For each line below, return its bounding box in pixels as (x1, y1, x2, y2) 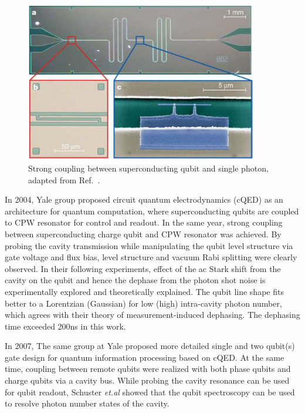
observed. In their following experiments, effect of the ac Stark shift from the (5, 262, 281, 274)
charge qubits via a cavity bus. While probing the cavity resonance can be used (5, 374, 290, 387)
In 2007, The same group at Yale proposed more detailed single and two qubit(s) (5, 340, 295, 352)
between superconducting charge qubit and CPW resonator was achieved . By (5, 227, 282, 240)
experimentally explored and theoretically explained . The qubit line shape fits (5, 285, 284, 297)
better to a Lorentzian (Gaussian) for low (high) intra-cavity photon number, (5, 297, 282, 309)
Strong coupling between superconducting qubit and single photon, (28, 162, 269, 174)
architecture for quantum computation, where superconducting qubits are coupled (5, 204, 299, 217)
